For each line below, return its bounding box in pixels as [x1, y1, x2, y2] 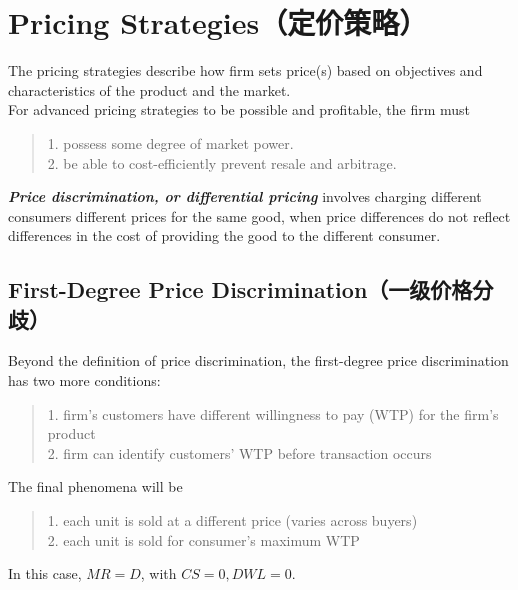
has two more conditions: [8, 370, 161, 391]
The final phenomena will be [8, 476, 183, 497]
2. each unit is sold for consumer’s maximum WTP [47, 529, 360, 550]
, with [140, 563, 177, 584]
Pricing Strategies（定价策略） [8, 2, 428, 43]
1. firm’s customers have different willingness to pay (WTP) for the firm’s [47, 403, 499, 424]
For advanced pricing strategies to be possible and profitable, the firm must [8, 99, 471, 120]
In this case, [8, 563, 82, 584]
